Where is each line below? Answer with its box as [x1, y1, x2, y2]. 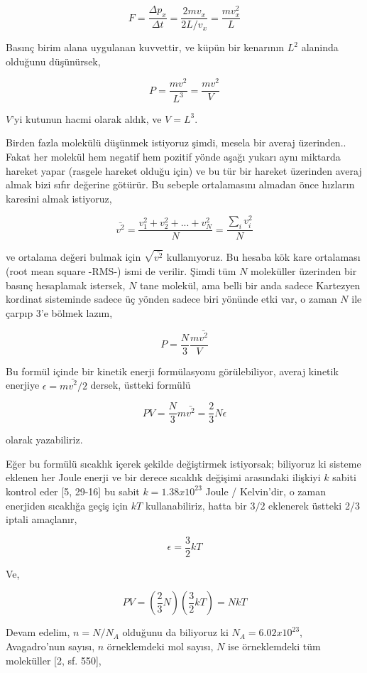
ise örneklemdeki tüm [227, 639, 321, 653]
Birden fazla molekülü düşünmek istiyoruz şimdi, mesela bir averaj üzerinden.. [6, 135, 346, 150]
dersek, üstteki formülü [90, 377, 191, 392]
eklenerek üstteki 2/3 [268, 497, 360, 512]
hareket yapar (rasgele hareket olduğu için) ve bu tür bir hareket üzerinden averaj [6, 163, 362, 178]
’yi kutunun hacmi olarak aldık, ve [11, 111, 162, 126]
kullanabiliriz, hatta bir [145, 497, 247, 512]
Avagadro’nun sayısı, [6, 639, 95, 653]
